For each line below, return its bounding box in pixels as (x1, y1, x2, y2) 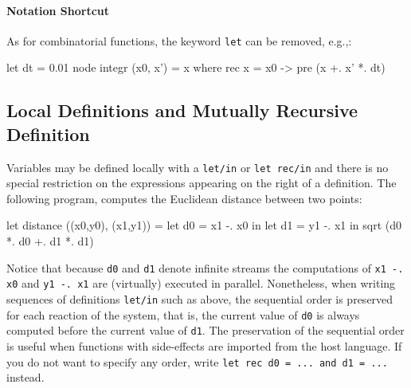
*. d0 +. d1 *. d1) (6, 233, 94, 249)
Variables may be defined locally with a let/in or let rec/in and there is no (6, 159, 389, 175)
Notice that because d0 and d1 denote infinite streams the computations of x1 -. (6, 259, 404, 276)
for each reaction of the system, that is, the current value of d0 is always (6, 306, 360, 323)
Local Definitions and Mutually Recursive (6, 98, 358, 123)
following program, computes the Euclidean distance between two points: (6, 190, 362, 206)
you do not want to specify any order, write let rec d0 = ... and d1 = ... (6, 353, 388, 370)
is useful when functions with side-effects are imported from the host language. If (6, 337, 402, 354)
